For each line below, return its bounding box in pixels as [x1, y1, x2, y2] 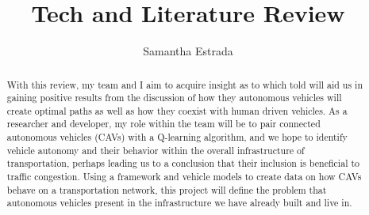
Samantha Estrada [143, 43, 233, 59]
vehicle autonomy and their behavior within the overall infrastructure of [6, 143, 305, 157]
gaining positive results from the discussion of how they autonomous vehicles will [6, 91, 342, 104]
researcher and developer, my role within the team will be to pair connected [6, 117, 321, 130]
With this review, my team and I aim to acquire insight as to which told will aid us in [6, 77, 363, 91]
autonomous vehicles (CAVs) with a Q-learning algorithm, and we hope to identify [6, 130, 348, 144]
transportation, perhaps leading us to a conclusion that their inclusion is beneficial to [6, 157, 359, 170]
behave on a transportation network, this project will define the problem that [6, 183, 327, 196]
